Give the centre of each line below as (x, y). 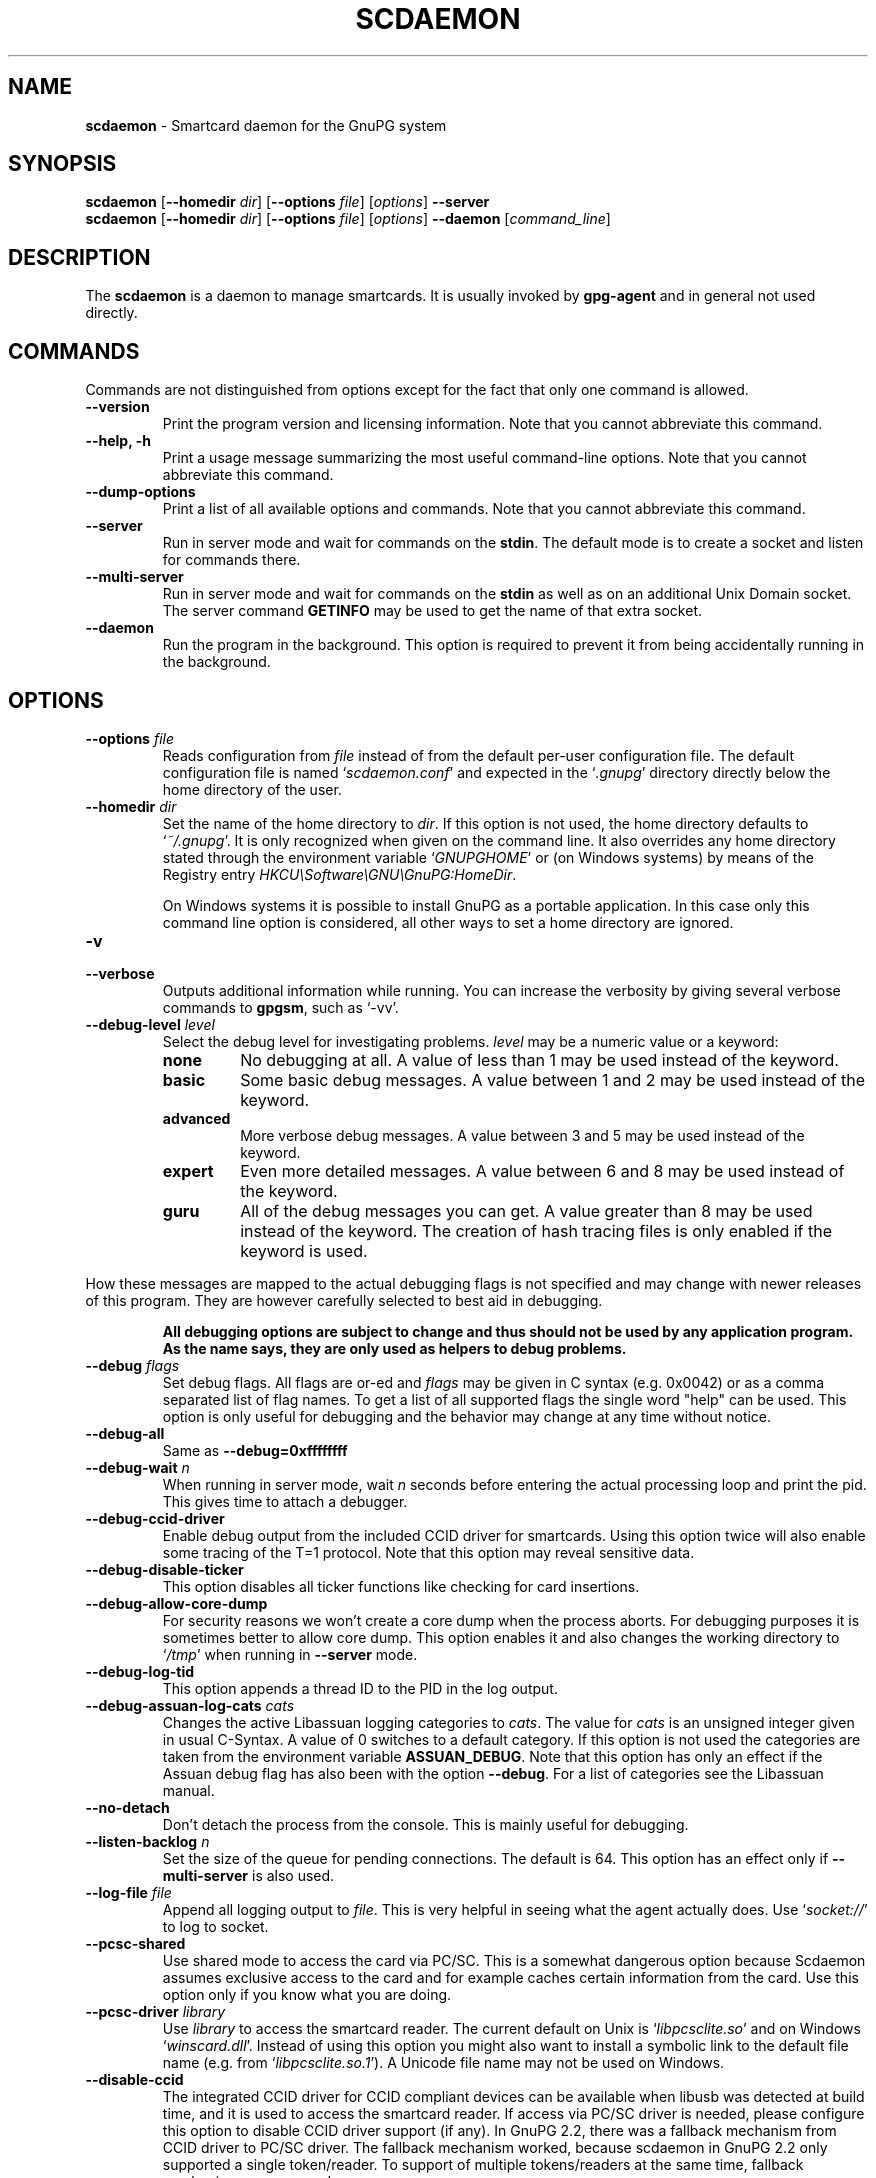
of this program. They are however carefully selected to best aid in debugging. (344, 1300)
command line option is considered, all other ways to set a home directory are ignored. (448, 922)
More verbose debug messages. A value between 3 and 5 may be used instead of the (522, 1135)
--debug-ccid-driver (155, 1518)
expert (188, 1170)
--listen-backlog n (147, 1841)
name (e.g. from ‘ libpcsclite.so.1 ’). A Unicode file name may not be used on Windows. (443, 2062)
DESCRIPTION (79, 257)
